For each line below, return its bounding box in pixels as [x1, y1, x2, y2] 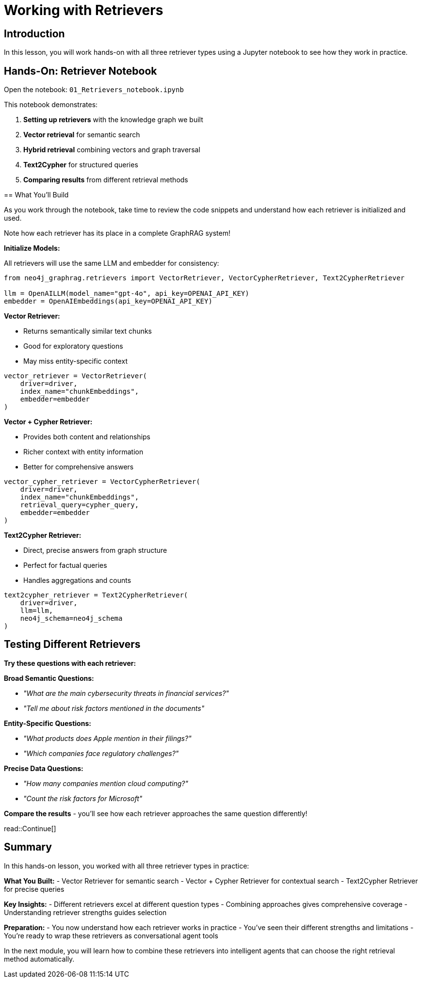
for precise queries [4, 885, 65, 893]
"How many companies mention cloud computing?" [23, 779, 188, 788]
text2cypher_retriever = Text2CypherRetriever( [4, 591, 188, 599]
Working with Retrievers [4, 2, 163, 18]
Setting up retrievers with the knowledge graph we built [23, 115, 203, 124]
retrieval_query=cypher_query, [20, 501, 139, 509]
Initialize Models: [4, 244, 60, 253]
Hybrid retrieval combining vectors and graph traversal [23, 145, 200, 154]
